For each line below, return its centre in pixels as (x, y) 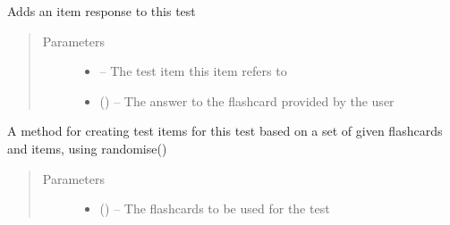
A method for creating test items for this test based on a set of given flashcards (225, 131)
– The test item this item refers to (193, 71)
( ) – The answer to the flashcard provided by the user (247, 100)
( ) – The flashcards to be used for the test (215, 208)
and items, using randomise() (87, 148)
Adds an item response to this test (102, 11)
